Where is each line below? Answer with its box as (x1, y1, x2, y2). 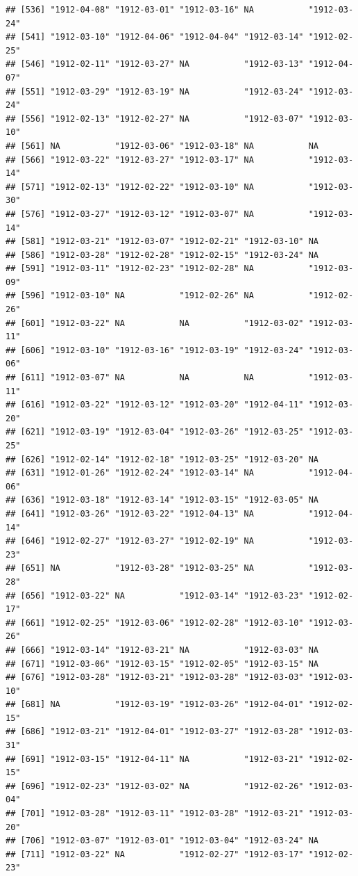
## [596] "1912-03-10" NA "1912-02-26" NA (6, 291, 254, 301)
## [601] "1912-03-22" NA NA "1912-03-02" (6, 318, 304, 328)
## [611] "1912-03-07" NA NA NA (6, 373, 254, 383)
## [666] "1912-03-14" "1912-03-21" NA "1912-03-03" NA (6, 644, 319, 655)
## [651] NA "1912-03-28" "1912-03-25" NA (6, 563, 254, 574)
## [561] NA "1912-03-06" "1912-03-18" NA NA (6, 140, 319, 151)
